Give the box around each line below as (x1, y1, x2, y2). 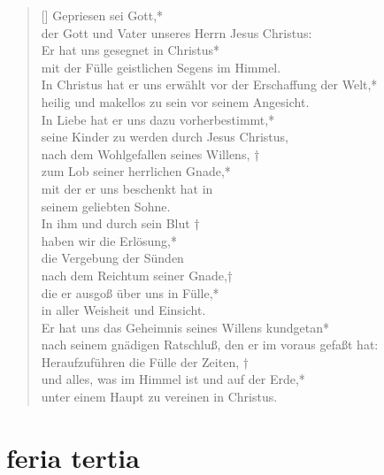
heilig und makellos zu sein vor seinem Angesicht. (41, 92, 310, 111)
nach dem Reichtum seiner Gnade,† (41, 265, 234, 284)
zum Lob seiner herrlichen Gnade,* (41, 162, 231, 180)
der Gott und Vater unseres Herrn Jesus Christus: (41, 23, 312, 42)
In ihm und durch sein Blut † (41, 214, 200, 233)
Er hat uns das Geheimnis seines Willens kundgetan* (41, 318, 329, 336)
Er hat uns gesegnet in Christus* (41, 41, 220, 59)
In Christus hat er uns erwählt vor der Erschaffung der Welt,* (41, 75, 378, 94)
